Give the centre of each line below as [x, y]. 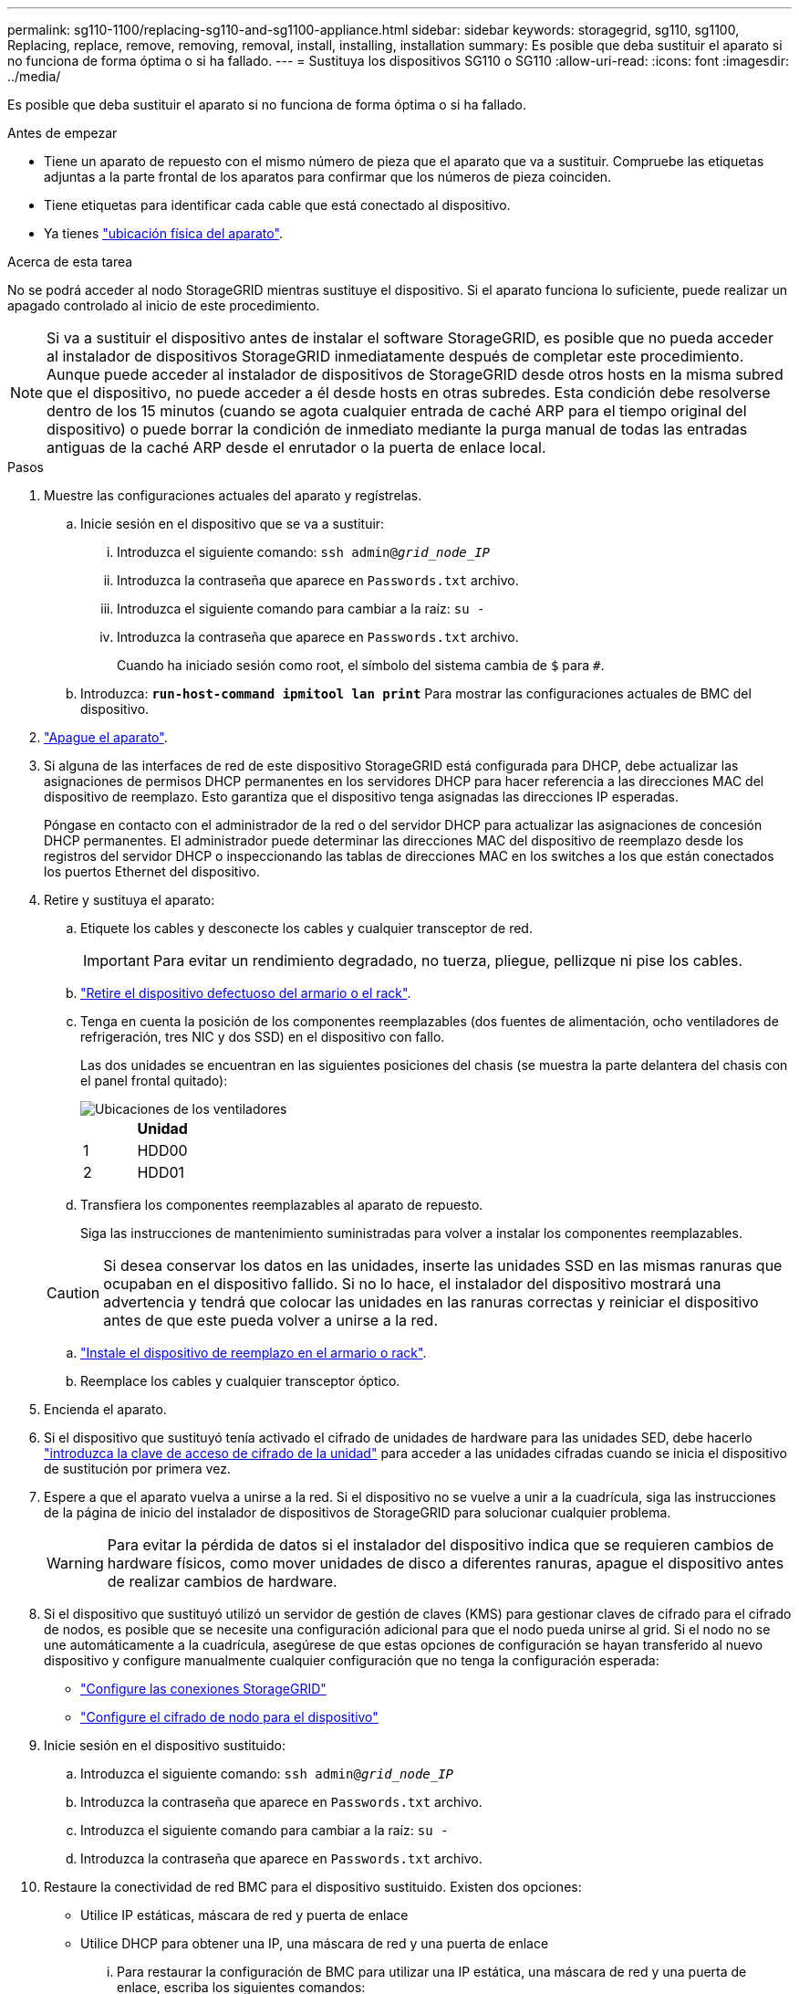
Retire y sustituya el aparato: [130, 900]
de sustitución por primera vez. [137, 1469]
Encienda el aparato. [105, 1409]
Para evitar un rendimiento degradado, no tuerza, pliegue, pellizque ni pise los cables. [448, 960]
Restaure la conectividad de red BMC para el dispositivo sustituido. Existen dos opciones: [313, 1887]
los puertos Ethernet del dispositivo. [152, 871]
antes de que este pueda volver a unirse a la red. [271, 1320]
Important [116, 960]
